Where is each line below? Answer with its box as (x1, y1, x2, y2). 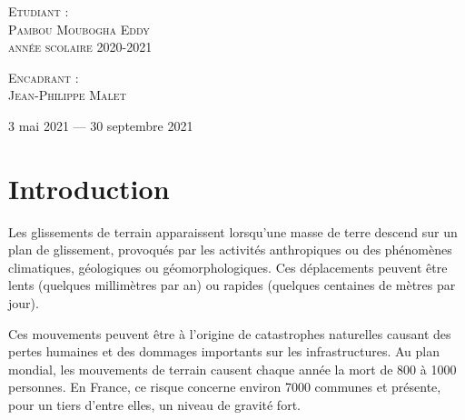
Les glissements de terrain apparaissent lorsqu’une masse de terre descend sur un (8, 222, 458, 241)
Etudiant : (8, 2, 69, 20)
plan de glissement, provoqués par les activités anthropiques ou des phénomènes (8, 240, 452, 259)
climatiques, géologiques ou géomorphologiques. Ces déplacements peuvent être (8, 257, 448, 276)
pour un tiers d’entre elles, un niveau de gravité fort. (8, 395, 301, 415)
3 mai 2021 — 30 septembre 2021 (8, 115, 193, 135)
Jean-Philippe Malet (8, 85, 126, 105)
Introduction (8, 169, 170, 206)
